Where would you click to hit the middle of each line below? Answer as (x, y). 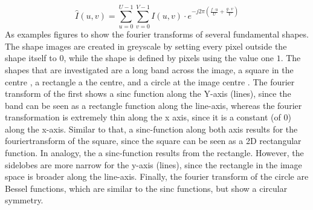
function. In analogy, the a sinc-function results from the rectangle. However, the (154, 153)
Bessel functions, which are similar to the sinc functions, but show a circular (146, 188)
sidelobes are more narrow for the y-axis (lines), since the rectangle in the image (153, 164)
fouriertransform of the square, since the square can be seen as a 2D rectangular (153, 141)
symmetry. (24, 200)
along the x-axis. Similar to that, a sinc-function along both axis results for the (151, 129)
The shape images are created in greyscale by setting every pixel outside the (146, 46)
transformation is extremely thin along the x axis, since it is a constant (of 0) (148, 117)
